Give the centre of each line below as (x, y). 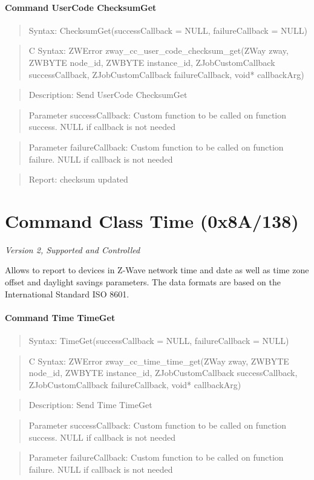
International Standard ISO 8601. (67, 294)
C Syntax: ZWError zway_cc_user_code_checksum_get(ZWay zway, (159, 50)
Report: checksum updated (78, 179)
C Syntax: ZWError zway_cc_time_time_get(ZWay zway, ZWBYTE (159, 361)
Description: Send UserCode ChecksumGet (108, 95)
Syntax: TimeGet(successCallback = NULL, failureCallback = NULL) (159, 341)
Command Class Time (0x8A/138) (152, 220)
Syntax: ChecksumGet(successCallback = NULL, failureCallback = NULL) (168, 30)
